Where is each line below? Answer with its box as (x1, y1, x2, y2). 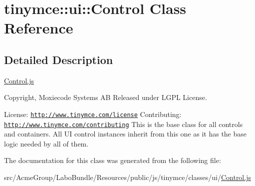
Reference (4, 17, 73, 38)
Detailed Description (4, 51, 113, 67)
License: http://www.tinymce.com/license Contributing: (4, 108, 182, 119)
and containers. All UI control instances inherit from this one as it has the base (4, 128, 247, 139)
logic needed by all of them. (4, 138, 89, 148)
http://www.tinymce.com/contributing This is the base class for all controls (4, 118, 243, 129)
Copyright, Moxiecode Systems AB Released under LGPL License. (4, 92, 207, 102)
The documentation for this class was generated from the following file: (4, 155, 221, 165)
